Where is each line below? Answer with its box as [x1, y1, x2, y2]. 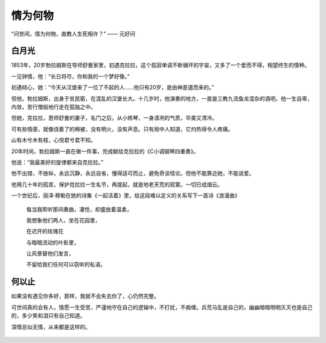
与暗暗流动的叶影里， [26, 239, 80, 246]
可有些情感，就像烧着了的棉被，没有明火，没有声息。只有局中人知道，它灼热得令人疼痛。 [11, 125, 234, 133]
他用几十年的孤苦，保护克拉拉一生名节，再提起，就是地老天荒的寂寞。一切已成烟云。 [11, 181, 223, 188]
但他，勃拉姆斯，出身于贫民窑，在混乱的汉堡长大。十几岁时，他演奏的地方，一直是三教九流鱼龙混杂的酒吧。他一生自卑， [11, 95, 313, 102]
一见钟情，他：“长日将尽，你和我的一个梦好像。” [11, 72, 130, 80]
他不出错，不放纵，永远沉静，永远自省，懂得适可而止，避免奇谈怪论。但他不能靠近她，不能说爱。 [11, 169, 255, 177]
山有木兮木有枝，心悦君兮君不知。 [11, 136, 96, 144]
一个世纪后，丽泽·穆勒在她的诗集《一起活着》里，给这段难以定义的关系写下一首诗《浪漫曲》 [11, 192, 241, 199]
